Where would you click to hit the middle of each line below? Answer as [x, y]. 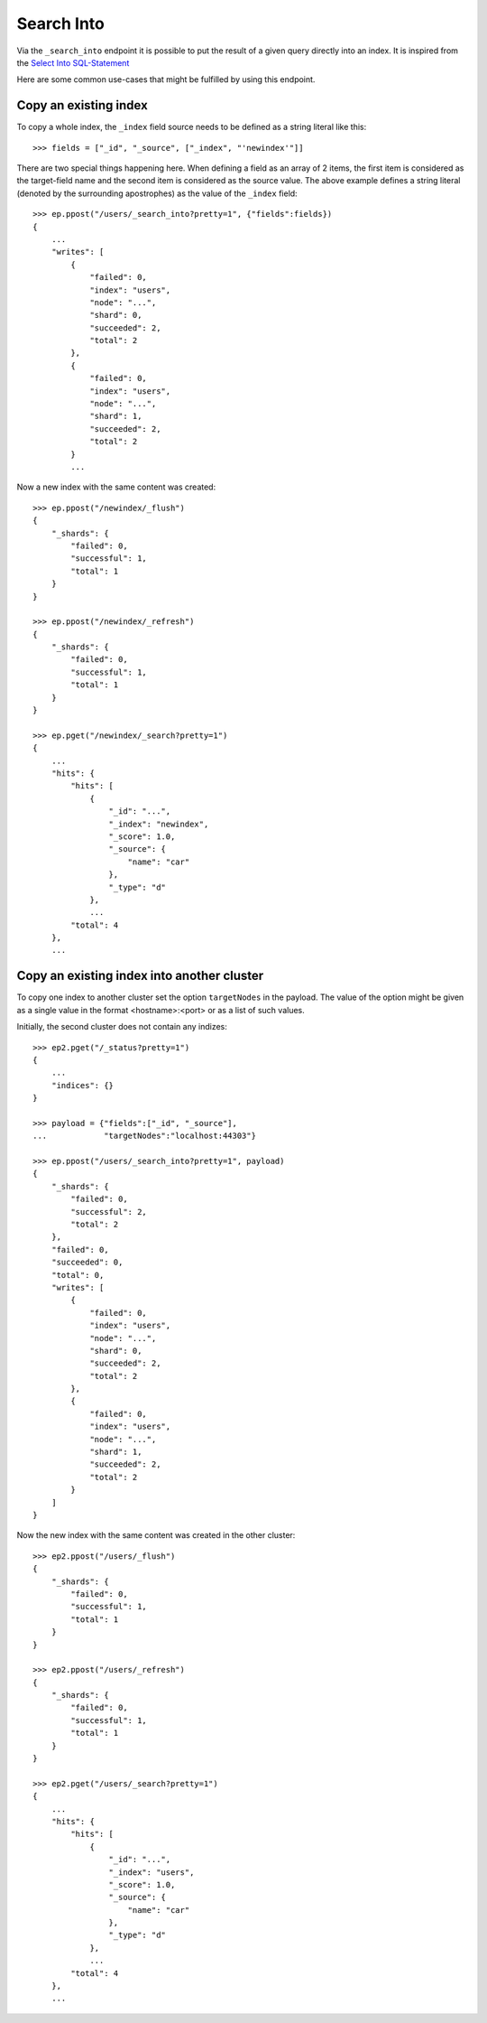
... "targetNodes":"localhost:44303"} [145, 1136]
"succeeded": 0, [87, 1263]
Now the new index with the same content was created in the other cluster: [156, 1535]
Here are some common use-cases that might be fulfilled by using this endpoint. [166, 79]
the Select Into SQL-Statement [73, 62]
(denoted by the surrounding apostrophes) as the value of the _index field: [157, 193]
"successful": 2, [109, 1212]
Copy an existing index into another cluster [140, 976]
